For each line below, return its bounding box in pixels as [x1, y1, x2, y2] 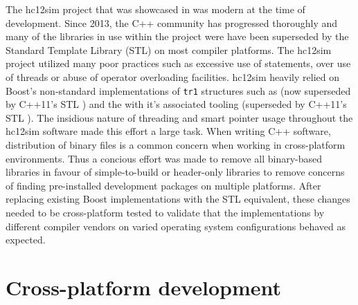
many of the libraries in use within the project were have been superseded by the [6, 29, 349, 44]
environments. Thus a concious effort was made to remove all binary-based [6, 151, 323, 165]
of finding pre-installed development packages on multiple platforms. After [6, 178, 321, 192]
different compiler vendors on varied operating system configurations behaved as [6, 219, 346, 233]
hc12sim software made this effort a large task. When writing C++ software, [6, 124, 331, 138]
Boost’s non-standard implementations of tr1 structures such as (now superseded [6, 83, 351, 98]
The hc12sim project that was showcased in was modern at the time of [6, 2, 305, 16]
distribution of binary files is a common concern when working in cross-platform [6, 138, 346, 151]
